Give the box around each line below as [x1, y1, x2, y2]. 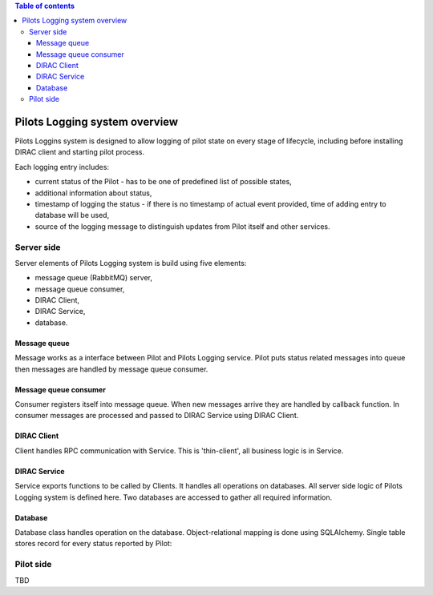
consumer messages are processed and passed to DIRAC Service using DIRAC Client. [14, 411, 299, 420]
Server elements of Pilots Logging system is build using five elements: [14, 258, 247, 267]
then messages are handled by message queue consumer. [14, 364, 208, 374]
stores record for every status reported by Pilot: [14, 539, 172, 549]
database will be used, [34, 211, 110, 220]
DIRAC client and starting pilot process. [14, 147, 144, 157]
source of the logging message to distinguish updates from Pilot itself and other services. [34, 221, 330, 231]
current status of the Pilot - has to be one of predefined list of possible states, [34, 177, 292, 187]
